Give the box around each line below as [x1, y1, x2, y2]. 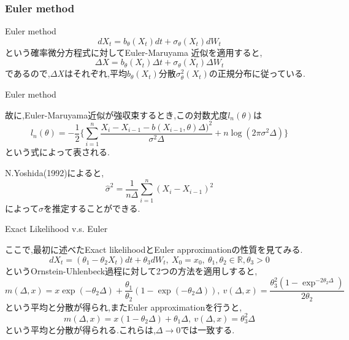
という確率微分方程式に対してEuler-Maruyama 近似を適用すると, [5, 45, 263, 58]
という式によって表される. [5, 145, 110, 158]
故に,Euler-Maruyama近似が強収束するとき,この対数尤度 [5, 108, 228, 121]
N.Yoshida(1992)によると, [5, 166, 104, 179]
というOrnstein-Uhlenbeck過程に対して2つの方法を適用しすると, [5, 264, 258, 277]
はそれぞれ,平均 [64, 67, 127, 80]
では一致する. [180, 323, 235, 336]
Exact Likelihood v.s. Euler [5, 222, 108, 235]
